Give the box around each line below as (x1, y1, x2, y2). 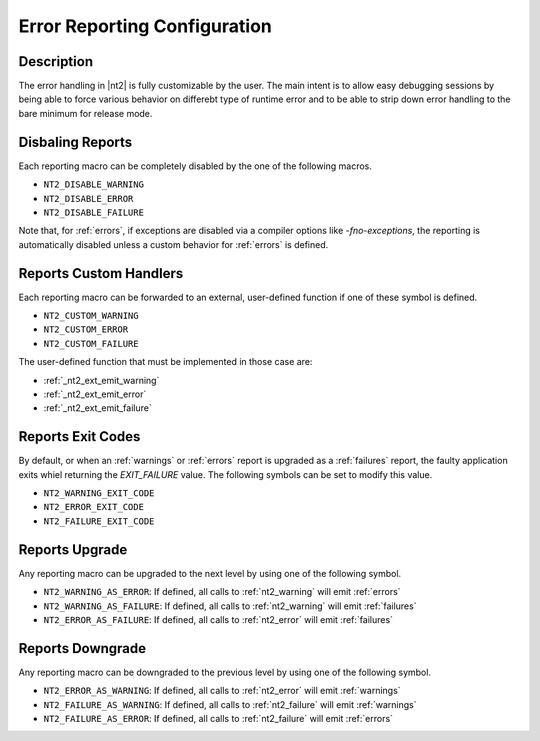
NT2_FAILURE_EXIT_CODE (43, 515, 155, 527)
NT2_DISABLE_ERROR (43, 193, 134, 204)
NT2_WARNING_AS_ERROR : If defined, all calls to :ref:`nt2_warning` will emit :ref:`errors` (43, 586, 401, 598)
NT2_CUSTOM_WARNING (43, 310, 139, 321)
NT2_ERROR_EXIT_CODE (43, 501, 145, 513)
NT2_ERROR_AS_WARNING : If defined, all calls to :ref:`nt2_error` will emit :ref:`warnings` (43, 685, 401, 697)
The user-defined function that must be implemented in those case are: (18, 356, 313, 368)
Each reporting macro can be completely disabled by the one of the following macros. (18, 160, 372, 172)
